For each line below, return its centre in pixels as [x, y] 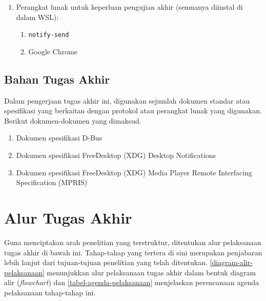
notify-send [49, 35]
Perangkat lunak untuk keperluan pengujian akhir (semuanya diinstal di [129, 7]
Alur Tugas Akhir [68, 217]
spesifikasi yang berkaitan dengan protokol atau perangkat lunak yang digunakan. [133, 111]
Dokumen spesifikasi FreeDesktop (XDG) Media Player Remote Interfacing [134, 172]
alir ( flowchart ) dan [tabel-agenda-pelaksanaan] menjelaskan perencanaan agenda [132, 282]
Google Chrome [53, 51]
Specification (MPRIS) [52, 182]
